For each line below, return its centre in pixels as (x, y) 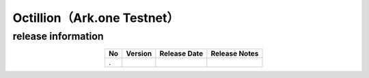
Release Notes (235, 53)
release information (58, 36)
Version (139, 53)
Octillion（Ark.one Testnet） (96, 18)
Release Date (181, 53)
